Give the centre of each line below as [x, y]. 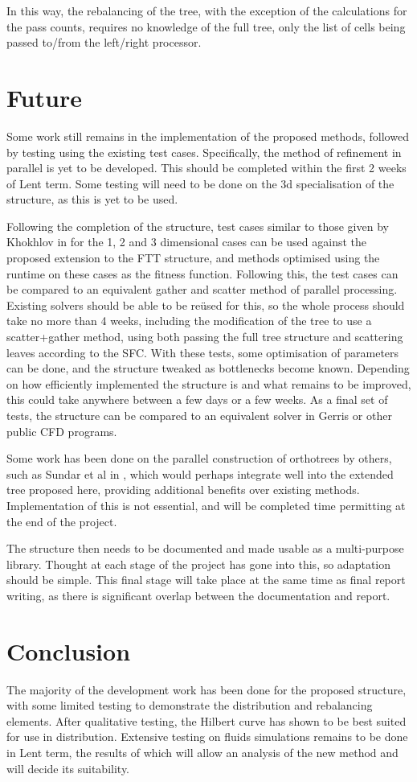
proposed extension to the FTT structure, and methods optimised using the [193, 258]
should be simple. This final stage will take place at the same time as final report [206, 580]
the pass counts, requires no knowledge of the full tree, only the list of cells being [206, 26]
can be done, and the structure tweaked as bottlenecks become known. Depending [208, 368]
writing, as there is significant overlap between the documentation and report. [198, 595]
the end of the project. [62, 521]
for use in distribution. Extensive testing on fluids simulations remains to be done [207, 737]
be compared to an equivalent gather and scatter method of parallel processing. [202, 289]
